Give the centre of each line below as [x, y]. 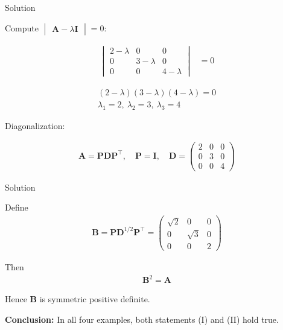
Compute [22, 27]
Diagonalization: [35, 125]
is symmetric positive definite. [95, 299]
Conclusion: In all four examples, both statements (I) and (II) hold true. [142, 319]
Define [17, 207]
